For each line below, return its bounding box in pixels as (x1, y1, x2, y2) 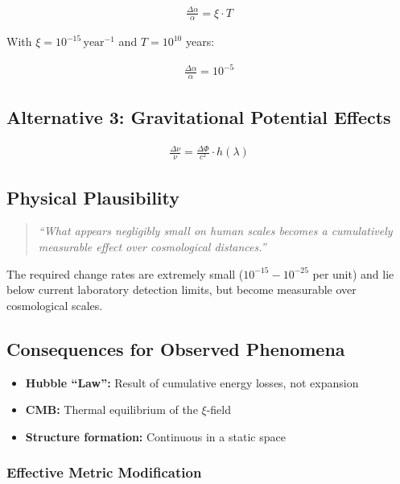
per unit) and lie (312, 265, 394, 282)
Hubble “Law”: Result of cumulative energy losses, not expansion (25, 374, 359, 391)
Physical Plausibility (6, 184, 180, 209)
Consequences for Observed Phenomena (6, 336, 345, 361)
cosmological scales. (6, 296, 103, 313)
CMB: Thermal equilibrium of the (25, 401, 198, 418)
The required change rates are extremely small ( (6, 265, 244, 282)
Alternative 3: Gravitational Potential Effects (6, 104, 391, 129)
